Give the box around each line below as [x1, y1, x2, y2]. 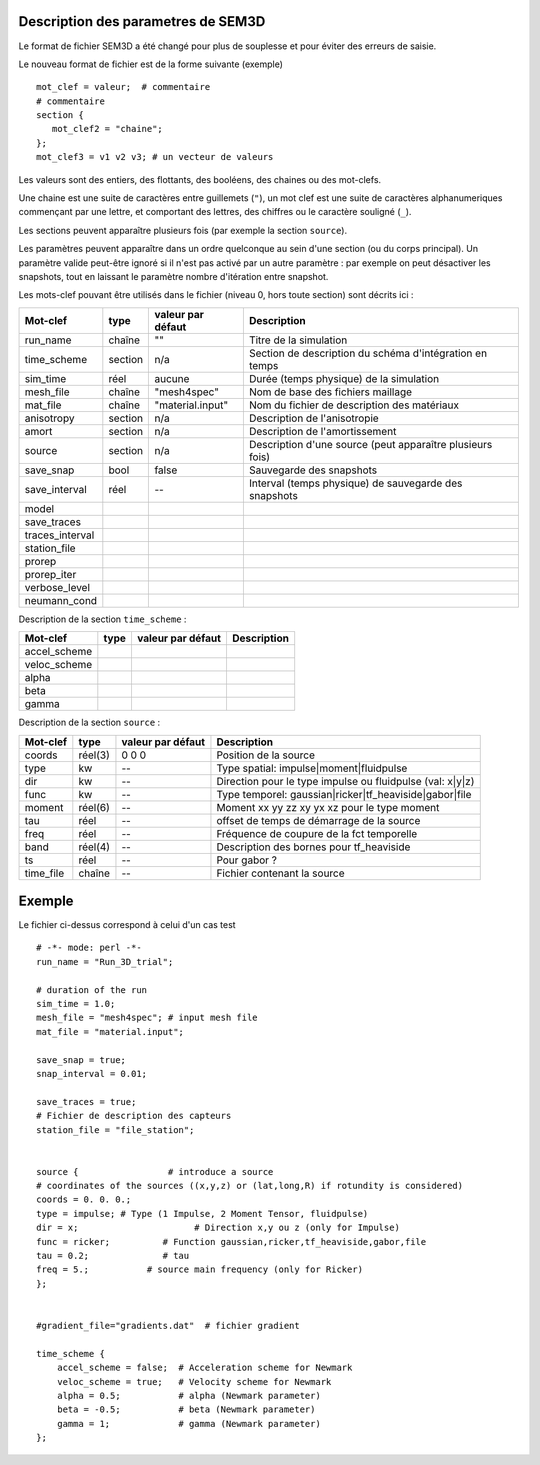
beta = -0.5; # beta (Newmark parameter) [56, 1404, 316, 1415]
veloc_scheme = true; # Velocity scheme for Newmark [56, 1376, 332, 1387]
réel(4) [78, 840, 110, 854]
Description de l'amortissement [248, 424, 397, 438]
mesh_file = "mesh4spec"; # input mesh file [36, 1012, 259, 1024]
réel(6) [78, 800, 110, 814]
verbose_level [24, 580, 90, 594]
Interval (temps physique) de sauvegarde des [248, 476, 463, 490]
